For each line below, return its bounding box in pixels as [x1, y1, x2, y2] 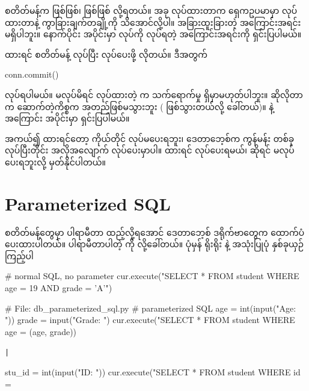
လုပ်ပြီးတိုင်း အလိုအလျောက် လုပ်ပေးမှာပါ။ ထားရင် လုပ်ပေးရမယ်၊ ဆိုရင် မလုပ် [5, 144, 295, 156]
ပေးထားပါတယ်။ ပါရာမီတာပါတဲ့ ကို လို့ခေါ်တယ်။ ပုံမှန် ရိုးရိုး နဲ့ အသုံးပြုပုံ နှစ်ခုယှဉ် [5, 238, 304, 250]
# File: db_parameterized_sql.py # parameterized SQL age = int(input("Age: [5, 301, 296, 314]
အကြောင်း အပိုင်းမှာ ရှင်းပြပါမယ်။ [5, 112, 130, 125]
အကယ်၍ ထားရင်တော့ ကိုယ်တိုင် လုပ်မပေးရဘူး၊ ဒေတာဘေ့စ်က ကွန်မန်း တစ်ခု [5, 132, 295, 144]
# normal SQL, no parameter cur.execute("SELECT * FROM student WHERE [5, 269, 299, 282]
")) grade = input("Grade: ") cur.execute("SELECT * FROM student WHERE [5, 313, 295, 326]
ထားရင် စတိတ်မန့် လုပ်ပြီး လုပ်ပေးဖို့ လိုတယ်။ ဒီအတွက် [5, 48, 207, 60]
